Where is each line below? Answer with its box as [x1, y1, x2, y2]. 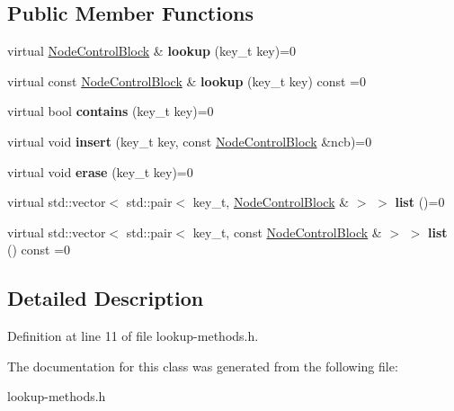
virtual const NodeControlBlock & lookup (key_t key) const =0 [7, 71, 367, 90]
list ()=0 [395, 192, 445, 211]
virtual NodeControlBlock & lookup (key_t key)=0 [7, 41, 297, 60]
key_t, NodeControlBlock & [192, 192, 350, 211]
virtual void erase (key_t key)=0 [7, 162, 193, 181]
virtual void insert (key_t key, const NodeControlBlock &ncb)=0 [7, 131, 372, 150]
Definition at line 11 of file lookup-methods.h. [7, 326, 259, 345]
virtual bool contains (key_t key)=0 [7, 102, 214, 121]
